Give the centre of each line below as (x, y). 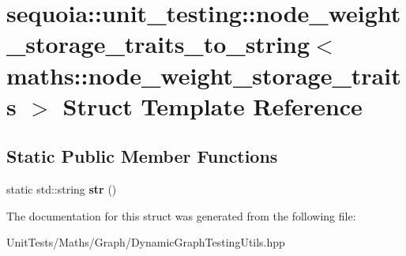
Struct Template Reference (212, 105)
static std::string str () (62, 189)
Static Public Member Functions (142, 156)
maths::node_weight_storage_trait (204, 75)
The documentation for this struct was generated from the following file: (181, 215)
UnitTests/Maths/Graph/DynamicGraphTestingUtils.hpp (146, 242)
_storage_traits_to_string (158, 44)
